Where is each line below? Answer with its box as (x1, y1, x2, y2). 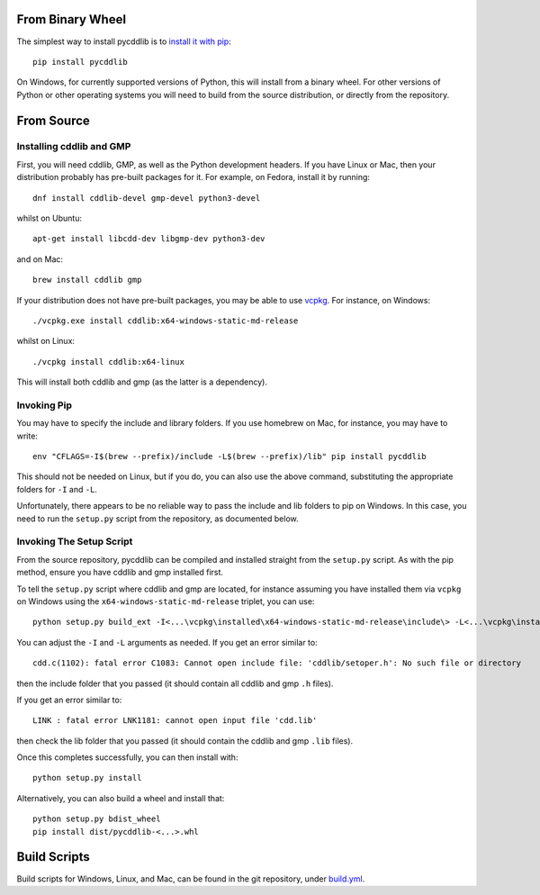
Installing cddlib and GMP (16, 140, 131, 153)
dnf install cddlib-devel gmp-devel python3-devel (32, 193, 261, 203)
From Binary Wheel (16, 12, 126, 27)
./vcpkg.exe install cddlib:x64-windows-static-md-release (32, 315, 299, 326)
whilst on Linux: (16, 336, 76, 347)
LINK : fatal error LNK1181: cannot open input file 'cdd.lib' (32, 716, 318, 726)
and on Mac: (16, 253, 63, 265)
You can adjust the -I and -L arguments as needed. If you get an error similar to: (16, 637, 319, 647)
